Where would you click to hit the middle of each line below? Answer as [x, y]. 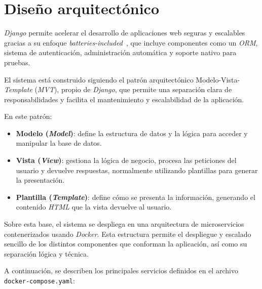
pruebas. [17, 62]
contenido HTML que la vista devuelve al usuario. [94, 207]
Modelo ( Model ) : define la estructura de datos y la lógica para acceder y [132, 133]
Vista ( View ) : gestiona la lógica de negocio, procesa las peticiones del [126, 160]
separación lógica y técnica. [46, 253]
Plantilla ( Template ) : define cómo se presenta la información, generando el [136, 197]
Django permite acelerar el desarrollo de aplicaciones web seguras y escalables [125, 33]
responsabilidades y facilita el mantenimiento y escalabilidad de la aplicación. [124, 99]
